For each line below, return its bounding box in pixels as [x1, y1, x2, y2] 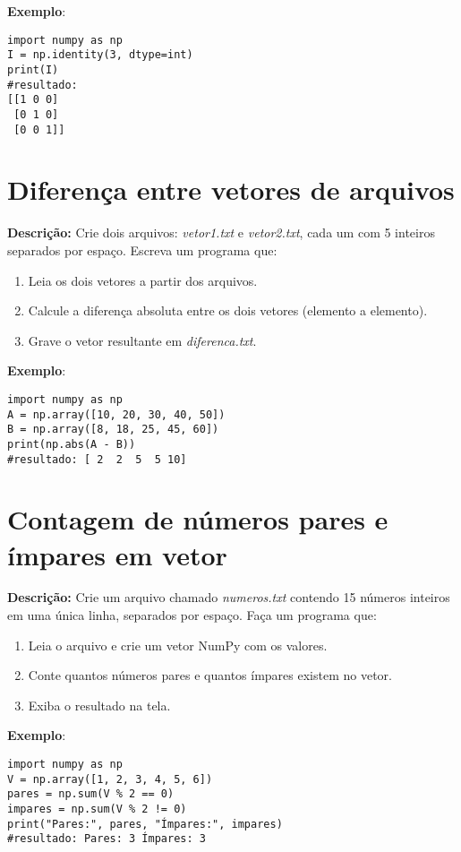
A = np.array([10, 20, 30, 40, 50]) [7, 408, 226, 421]
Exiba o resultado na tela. [28, 695, 171, 714]
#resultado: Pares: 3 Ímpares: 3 [7, 832, 206, 846]
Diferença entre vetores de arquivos [7, 171, 455, 208]
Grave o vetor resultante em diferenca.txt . [28, 331, 257, 349]
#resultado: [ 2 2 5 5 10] [7, 452, 187, 466]
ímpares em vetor [7, 536, 227, 572]
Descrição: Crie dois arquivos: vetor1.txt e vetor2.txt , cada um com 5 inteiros [7, 223, 435, 242]
